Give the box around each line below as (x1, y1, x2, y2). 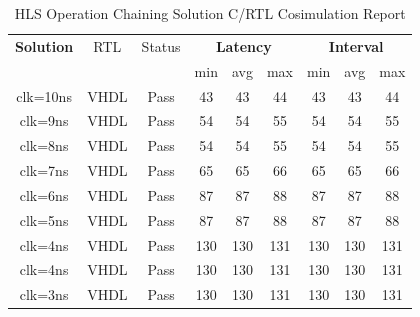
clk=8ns (19, 135, 69, 156)
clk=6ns (19, 184, 69, 205)
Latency (215, 35, 272, 56)
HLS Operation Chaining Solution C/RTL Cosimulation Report (14, 3, 406, 23)
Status (141, 35, 181, 56)
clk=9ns (19, 110, 69, 131)
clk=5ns (19, 209, 69, 230)
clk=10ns (16, 85, 72, 106)
